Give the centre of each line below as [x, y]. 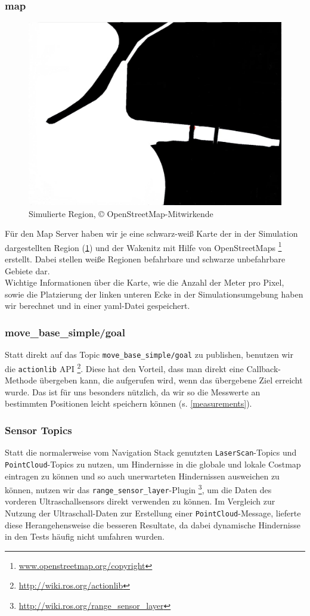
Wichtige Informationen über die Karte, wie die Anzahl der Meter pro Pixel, [145, 282]
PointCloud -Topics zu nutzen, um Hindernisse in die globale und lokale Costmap [153, 464]
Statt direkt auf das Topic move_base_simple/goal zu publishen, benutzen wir [149, 355]
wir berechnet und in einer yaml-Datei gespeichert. [97, 306]
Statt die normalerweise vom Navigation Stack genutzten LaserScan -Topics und [151, 452]
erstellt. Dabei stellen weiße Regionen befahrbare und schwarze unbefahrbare [145, 259]
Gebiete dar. [27, 270]
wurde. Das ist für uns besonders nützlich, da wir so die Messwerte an [133, 391]
